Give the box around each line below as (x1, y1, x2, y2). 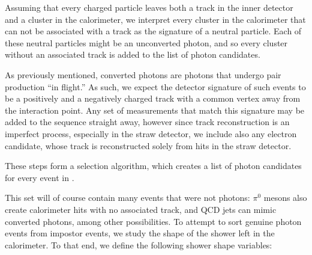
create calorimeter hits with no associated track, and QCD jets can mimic (5, 203, 277, 215)
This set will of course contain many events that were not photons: (5, 191, 250, 204)
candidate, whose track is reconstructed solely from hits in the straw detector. (5, 139, 292, 152)
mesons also (263, 191, 307, 204)
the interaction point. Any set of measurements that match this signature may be (5, 103, 305, 116)
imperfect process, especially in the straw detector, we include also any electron (5, 127, 297, 140)
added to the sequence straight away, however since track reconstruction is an (5, 115, 290, 128)
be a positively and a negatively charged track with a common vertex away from (5, 92, 301, 105)
